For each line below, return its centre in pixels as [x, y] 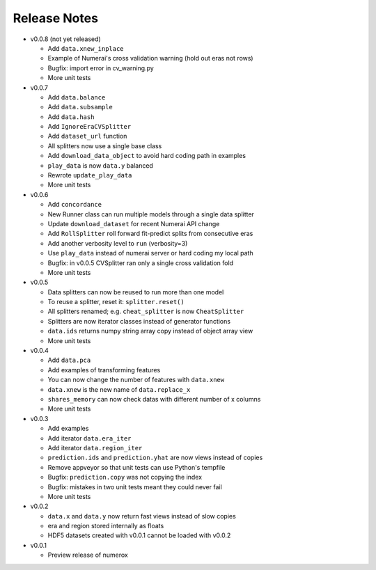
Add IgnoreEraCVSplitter [89, 127]
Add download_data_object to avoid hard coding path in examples [147, 156]
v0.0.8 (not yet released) [65, 39]
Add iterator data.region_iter [95, 448]
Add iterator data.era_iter [89, 438]
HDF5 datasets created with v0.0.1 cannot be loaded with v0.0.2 [139, 535]
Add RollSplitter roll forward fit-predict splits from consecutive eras [150, 234]
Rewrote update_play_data [90, 175]
